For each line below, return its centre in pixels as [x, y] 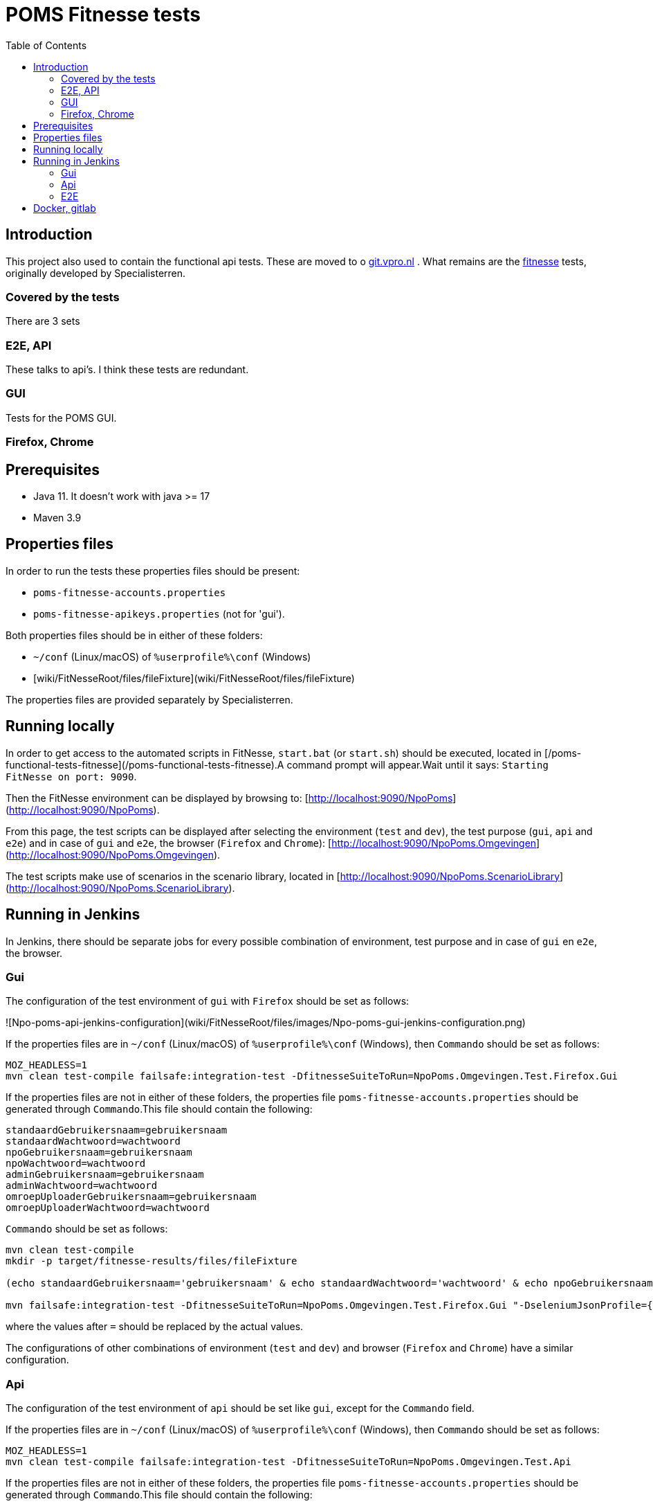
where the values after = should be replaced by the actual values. [155, 1327]
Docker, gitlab [65, 208]
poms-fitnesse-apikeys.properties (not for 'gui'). [159, 613]
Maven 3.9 [57, 518]
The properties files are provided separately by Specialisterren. [149, 699]
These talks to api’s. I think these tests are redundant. [127, 370]
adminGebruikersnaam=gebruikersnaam [105, 1175]
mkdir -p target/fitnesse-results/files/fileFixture [151, 1261]
